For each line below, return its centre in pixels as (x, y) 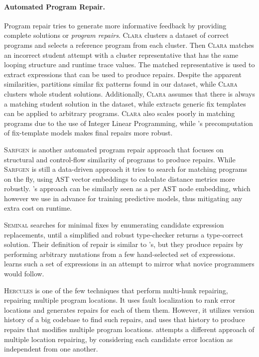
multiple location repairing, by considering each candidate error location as (119, 339)
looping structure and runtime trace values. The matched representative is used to (129, 64)
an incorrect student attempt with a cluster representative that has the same (121, 55)
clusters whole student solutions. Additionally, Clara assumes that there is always (129, 93)
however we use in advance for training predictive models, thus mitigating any (123, 198)
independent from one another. (51, 349)
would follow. (24, 274)
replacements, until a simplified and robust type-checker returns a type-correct (124, 234)
